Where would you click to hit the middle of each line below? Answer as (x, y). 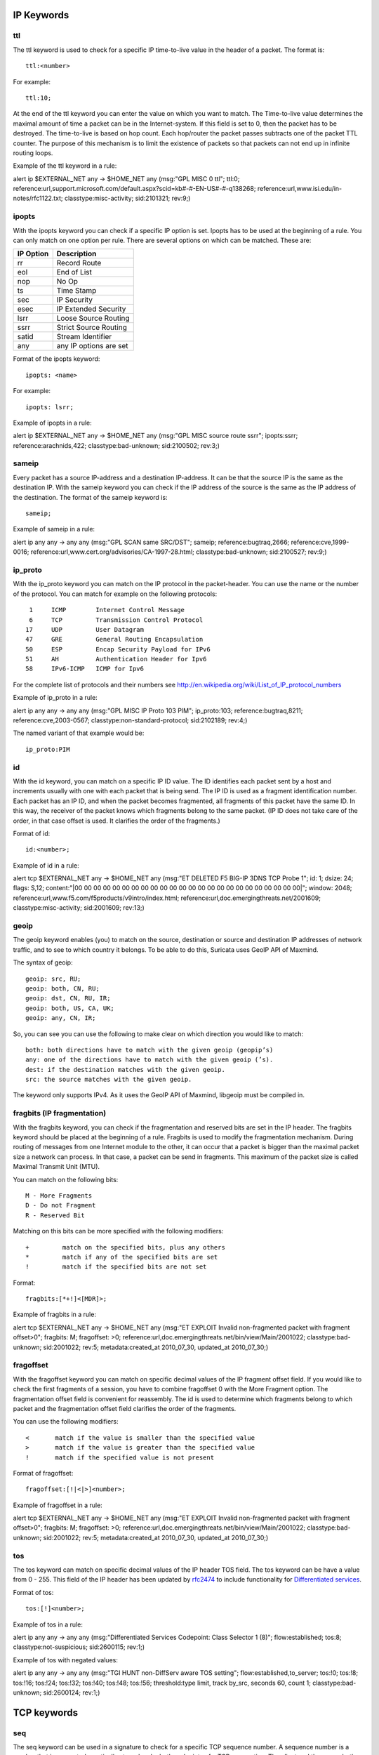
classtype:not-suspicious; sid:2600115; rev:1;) (79, 1647)
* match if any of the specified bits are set (122, 1257)
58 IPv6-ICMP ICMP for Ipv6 (85, 669)
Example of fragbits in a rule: (54, 1314)
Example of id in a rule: (46, 865)
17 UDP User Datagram (85, 629)
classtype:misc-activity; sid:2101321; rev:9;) (127, 198)
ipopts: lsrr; (49, 407)
